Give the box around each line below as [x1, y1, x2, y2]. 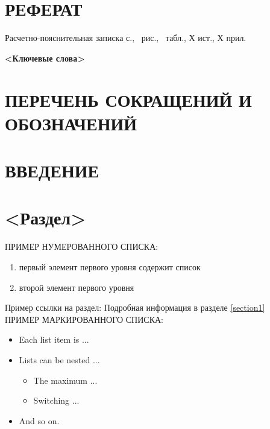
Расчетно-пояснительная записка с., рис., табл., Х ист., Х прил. [5, 31, 246, 44]
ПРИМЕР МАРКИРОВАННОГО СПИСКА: [5, 313, 163, 325]
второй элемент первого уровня [19, 281, 134, 293]
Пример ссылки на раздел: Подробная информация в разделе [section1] [5, 301, 265, 314]
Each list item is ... [19, 333, 89, 346]
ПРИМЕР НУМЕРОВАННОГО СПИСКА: [5, 240, 159, 253]
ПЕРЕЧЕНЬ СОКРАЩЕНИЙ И [5, 87, 252, 112]
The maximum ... [33, 373, 98, 386]
